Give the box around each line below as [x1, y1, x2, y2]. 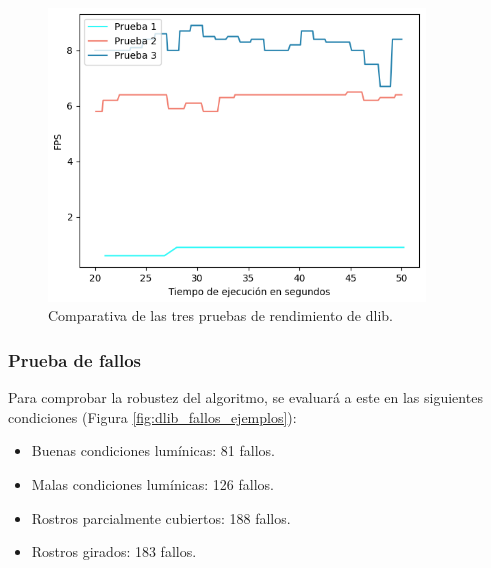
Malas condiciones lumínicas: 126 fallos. [31, 473, 274, 494]
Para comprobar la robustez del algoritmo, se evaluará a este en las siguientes [8, 387, 483, 408]
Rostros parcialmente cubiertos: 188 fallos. [31, 507, 291, 528]
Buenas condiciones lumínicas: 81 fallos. [31, 440, 275, 461]
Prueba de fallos [8, 347, 142, 372]
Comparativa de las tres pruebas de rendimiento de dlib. [48, 305, 393, 326]
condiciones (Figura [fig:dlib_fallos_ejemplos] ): [8, 406, 297, 427]
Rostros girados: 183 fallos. [31, 541, 197, 562]
